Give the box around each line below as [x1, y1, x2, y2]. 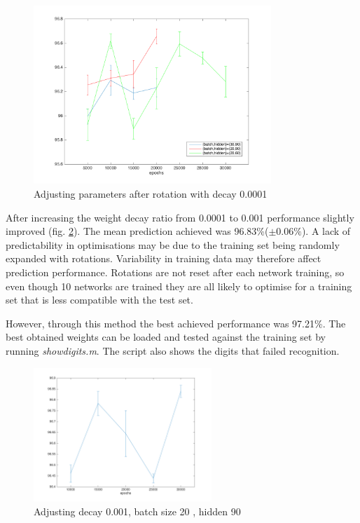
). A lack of [301, 224, 351, 238]
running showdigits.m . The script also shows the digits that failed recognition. [6, 343, 340, 358]
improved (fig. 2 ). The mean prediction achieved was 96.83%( [6, 224, 269, 238]
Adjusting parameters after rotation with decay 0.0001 [34, 186, 268, 201]
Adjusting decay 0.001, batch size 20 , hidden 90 [34, 503, 241, 518]
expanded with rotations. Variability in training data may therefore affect [6, 251, 321, 266]
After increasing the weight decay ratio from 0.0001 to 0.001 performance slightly [6, 210, 354, 224]
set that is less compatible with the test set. [6, 292, 193, 307]
